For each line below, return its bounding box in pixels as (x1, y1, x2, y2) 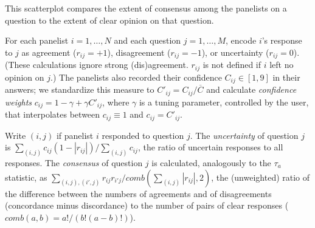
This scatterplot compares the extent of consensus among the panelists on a (5, 2, 287, 14)
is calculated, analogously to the (151, 156, 271, 169)
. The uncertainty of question (190, 129, 299, 141)
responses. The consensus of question (5, 156, 143, 169)
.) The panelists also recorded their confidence (50, 70, 222, 83)
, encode (226, 34, 257, 47)
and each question (114, 34, 181, 47)
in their (272, 70, 300, 83)
